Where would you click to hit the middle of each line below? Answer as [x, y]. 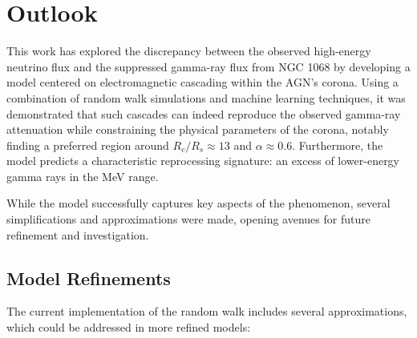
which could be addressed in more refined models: [129, 327]
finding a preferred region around [88, 145]
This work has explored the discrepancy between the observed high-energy [189, 51]
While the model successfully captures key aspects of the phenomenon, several [198, 203]
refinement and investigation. [78, 234]
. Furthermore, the [338, 145]
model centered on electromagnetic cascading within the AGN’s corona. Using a [202, 82]
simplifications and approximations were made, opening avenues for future [188, 219]
